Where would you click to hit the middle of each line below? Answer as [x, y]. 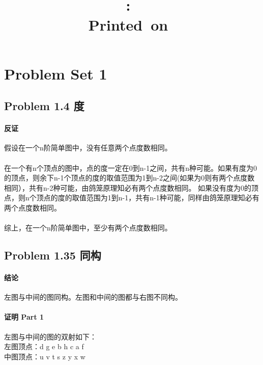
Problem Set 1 [56, 73]
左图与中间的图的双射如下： [50, 336]
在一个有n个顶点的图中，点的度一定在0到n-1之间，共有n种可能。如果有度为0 [131, 167]
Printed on [128, 25]
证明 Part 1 [24, 317]
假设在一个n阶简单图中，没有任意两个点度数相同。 [88, 148]
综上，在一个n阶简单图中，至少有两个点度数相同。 [88, 228]
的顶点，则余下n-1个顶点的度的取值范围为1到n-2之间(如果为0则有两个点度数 [129, 178]
